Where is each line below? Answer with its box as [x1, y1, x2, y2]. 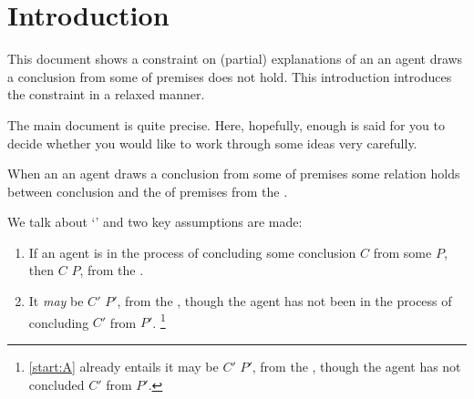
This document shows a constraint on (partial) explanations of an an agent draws [7, 49, 463, 68]
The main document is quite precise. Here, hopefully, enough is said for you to [7, 115, 445, 134]
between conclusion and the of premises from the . [7, 181, 288, 200]
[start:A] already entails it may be [28, 356, 219, 375]
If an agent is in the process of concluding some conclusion [28, 242, 356, 261]
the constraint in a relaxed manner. [7, 85, 205, 104]
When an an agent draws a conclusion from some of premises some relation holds [7, 164, 460, 183]
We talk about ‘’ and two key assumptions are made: [7, 212, 303, 231]
